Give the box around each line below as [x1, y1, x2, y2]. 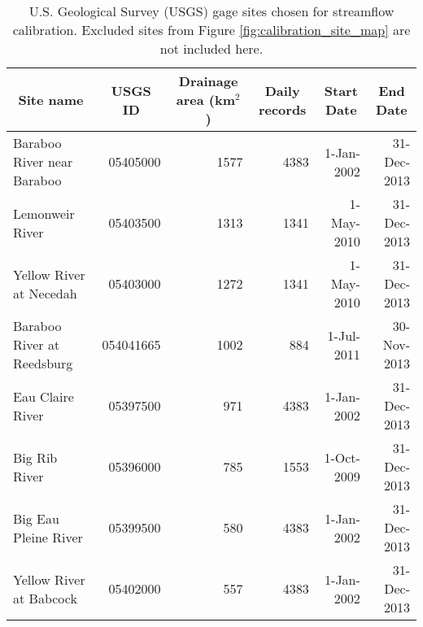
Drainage [178, 72, 238, 90]
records [258, 99, 307, 119]
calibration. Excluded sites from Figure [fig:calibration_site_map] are [12, 20, 411, 39]
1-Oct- [324, 447, 360, 467]
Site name [18, 90, 84, 109]
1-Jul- [327, 325, 360, 345]
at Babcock [13, 588, 77, 607]
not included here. [159, 39, 264, 58]
